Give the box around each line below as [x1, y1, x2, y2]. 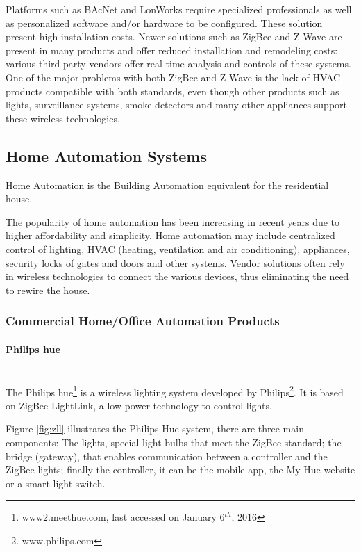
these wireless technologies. [6, 111, 120, 125]
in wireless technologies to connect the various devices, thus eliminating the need [6, 269, 349, 284]
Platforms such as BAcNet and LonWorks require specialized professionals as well [6, 2, 352, 16]
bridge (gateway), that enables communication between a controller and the [6, 448, 328, 463]
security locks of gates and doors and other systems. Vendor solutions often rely [6, 255, 345, 270]
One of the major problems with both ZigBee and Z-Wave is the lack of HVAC [6, 70, 341, 84]
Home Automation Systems [6, 145, 207, 166]
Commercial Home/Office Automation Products [6, 312, 280, 330]
